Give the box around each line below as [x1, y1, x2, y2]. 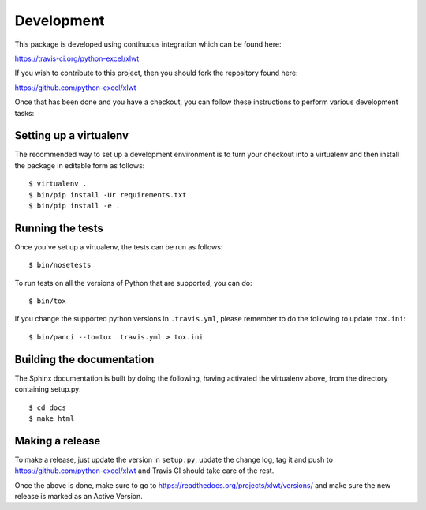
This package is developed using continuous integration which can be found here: [14, 39, 282, 49]
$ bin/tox [28, 297, 66, 306]
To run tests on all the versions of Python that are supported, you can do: [14, 278, 252, 287]
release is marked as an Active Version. [14, 491, 144, 501]
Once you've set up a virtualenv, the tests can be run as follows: [14, 242, 223, 252]
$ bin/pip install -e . [28, 201, 121, 210]
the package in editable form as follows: [14, 160, 145, 170]
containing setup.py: [14, 384, 82, 394]
